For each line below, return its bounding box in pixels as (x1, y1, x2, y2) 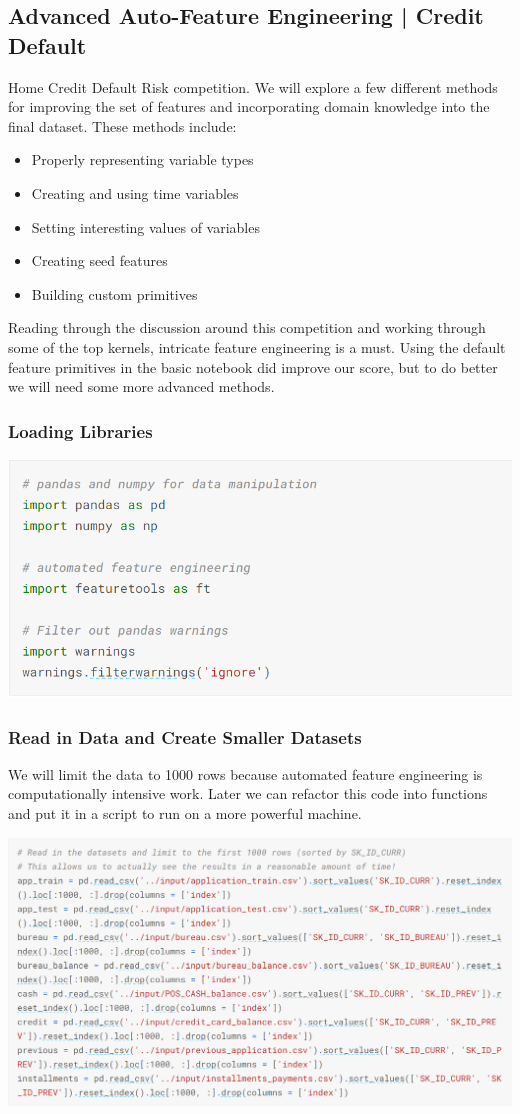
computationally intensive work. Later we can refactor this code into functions (8, 783, 488, 804)
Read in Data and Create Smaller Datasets (8, 724, 362, 749)
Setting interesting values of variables (31, 216, 260, 237)
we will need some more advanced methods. (8, 376, 275, 397)
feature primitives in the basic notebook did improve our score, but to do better (8, 356, 498, 377)
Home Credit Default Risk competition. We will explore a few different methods (8, 76, 498, 97)
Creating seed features (31, 250, 168, 271)
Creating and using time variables (31, 182, 239, 203)
